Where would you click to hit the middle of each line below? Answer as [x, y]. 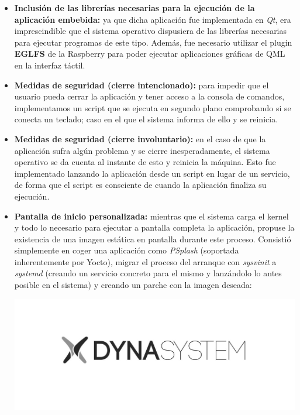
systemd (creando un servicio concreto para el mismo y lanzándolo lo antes [148, 273]
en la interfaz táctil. [50, 65]
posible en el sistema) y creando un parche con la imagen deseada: [133, 285]
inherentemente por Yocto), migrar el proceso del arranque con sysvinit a [145, 261]
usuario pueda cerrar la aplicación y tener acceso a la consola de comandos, [149, 96]
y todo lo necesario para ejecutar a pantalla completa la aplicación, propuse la [154, 227]
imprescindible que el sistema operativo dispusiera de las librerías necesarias [151, 31]
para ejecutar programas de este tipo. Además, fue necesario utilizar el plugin [153, 42]
